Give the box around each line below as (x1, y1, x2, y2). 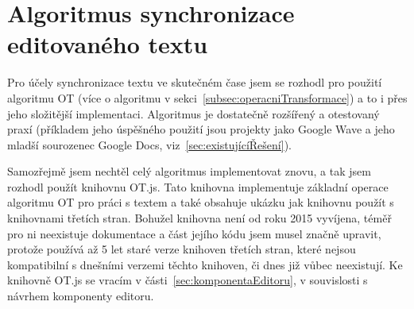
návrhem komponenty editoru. (7, 288, 154, 304)
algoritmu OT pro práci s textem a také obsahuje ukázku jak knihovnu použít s (7, 194, 394, 211)
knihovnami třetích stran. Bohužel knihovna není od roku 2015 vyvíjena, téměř (7, 210, 392, 226)
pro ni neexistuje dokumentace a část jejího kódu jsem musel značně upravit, (7, 225, 381, 241)
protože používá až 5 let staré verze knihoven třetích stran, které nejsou (7, 241, 356, 257)
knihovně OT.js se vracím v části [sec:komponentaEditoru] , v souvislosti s (7, 272, 368, 288)
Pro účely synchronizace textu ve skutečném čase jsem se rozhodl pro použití (7, 74, 382, 91)
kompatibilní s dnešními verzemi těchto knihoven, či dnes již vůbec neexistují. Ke (7, 256, 403, 272)
